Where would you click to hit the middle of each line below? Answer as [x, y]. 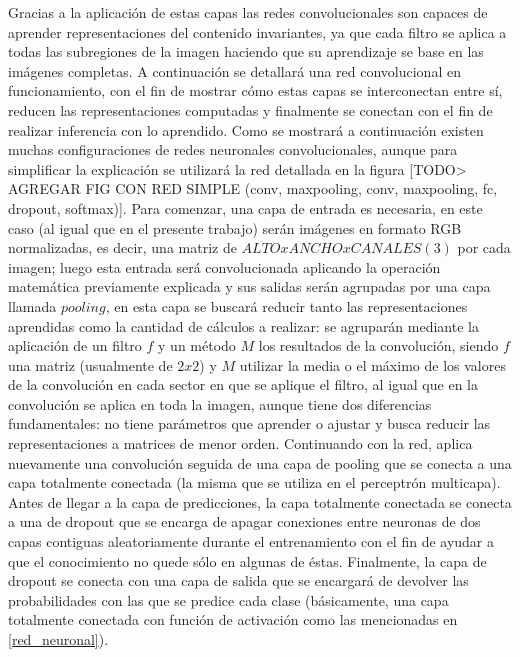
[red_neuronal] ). [58, 639]
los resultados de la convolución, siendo [378, 345]
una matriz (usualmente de [90, 364]
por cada [484, 247]
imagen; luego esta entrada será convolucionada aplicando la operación [224, 266]
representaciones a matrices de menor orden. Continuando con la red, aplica [240, 443]
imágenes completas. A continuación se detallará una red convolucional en [234, 70]
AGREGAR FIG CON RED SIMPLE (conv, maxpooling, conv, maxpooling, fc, [253, 188]
